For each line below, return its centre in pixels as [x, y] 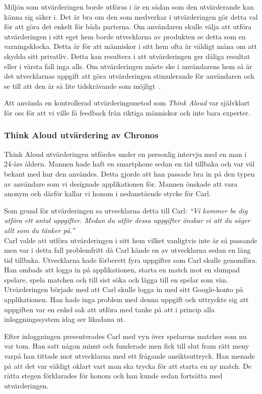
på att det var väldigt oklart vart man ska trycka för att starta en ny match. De [128, 365]
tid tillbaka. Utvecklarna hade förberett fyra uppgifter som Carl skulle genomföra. [131, 260]
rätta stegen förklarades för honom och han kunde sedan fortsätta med [113, 376]
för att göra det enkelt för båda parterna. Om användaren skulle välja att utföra [128, 26]
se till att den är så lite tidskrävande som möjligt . [83, 86]
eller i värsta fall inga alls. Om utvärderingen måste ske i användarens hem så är [128, 66]
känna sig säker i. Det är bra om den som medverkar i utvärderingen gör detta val [131, 16]
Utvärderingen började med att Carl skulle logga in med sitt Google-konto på [124, 289]
